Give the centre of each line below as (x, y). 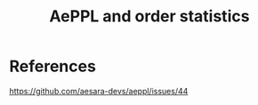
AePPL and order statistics (149, 16)
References (52, 66)
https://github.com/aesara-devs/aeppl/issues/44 (99, 91)
